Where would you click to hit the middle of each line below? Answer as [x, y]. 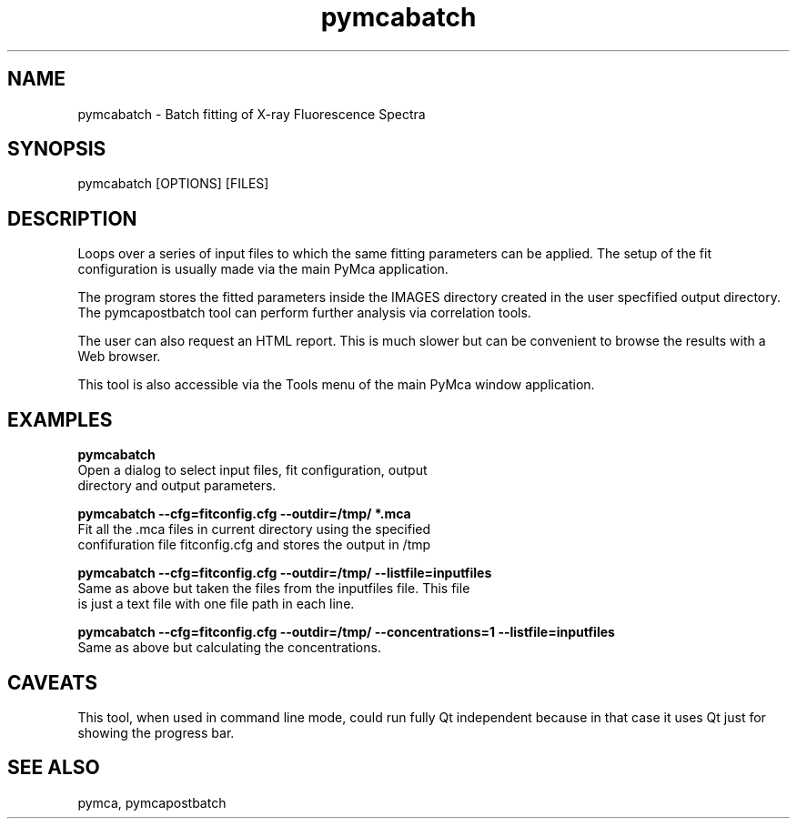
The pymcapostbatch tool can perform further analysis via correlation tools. [304, 313]
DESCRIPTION [72, 218]
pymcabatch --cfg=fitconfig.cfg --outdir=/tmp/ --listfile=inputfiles [285, 573]
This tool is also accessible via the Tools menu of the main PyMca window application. [336, 385]
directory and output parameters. [177, 486]
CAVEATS [52, 682]
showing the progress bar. [156, 732]
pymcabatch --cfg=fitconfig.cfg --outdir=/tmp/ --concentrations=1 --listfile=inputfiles [346, 632]
